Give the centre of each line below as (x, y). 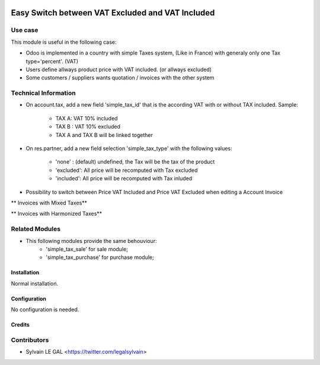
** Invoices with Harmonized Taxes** (57, 214)
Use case (25, 30)
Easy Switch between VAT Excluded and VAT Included (113, 13)
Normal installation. (35, 283)
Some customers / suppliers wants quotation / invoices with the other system (120, 78)
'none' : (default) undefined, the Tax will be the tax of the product (135, 162)
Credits (20, 325)
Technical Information (44, 93)
